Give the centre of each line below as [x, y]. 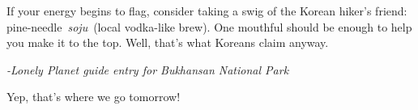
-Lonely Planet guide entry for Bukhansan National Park [148, 69]
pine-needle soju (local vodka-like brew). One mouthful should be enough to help [209, 26]
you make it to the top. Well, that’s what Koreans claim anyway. [168, 42]
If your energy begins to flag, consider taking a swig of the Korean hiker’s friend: [207, 11]
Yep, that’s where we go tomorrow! [94, 97]
